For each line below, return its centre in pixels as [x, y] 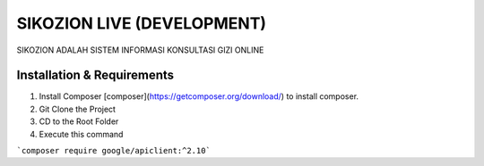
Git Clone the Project [78, 109]
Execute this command [81, 134]
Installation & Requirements [95, 75]
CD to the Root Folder [79, 121]
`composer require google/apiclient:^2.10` [113, 151]
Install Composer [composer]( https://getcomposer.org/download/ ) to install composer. [199, 96]
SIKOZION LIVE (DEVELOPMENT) [142, 23]
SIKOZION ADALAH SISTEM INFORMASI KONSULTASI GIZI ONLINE [140, 50]
